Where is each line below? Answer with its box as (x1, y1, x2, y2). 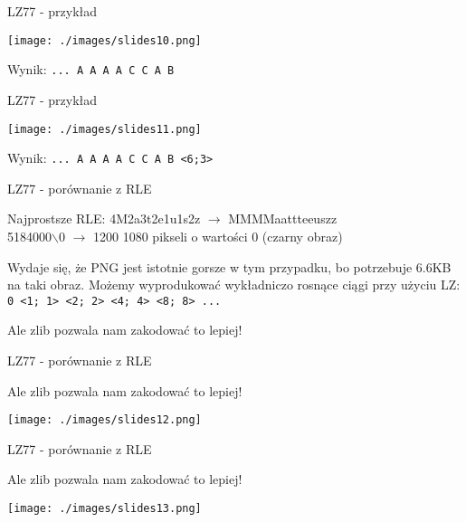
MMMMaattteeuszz (228, 209, 338, 228)
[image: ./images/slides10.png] (7, 33, 202, 47)
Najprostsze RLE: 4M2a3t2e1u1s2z (7, 209, 201, 228)
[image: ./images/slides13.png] (7, 502, 202, 516)
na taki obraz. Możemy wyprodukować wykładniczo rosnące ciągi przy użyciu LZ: (7, 275, 461, 294)
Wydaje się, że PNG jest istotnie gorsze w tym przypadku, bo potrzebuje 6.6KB (7, 257, 452, 276)
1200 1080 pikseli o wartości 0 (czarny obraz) (93, 227, 343, 245)
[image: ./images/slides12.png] (7, 413, 202, 427)
